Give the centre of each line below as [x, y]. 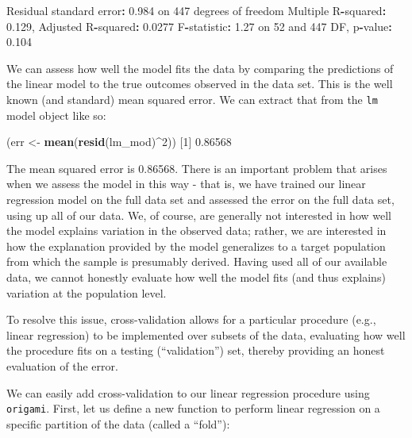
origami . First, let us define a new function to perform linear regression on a [193, 408]
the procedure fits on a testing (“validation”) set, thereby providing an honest [196, 350]
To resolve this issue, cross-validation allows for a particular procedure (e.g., [191, 319]
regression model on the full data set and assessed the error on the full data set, [200, 199]
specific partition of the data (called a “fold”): [118, 423]
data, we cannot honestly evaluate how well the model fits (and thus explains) [196, 277]
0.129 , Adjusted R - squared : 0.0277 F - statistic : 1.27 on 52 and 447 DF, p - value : [199, 26]
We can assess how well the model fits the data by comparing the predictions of [200, 68]
